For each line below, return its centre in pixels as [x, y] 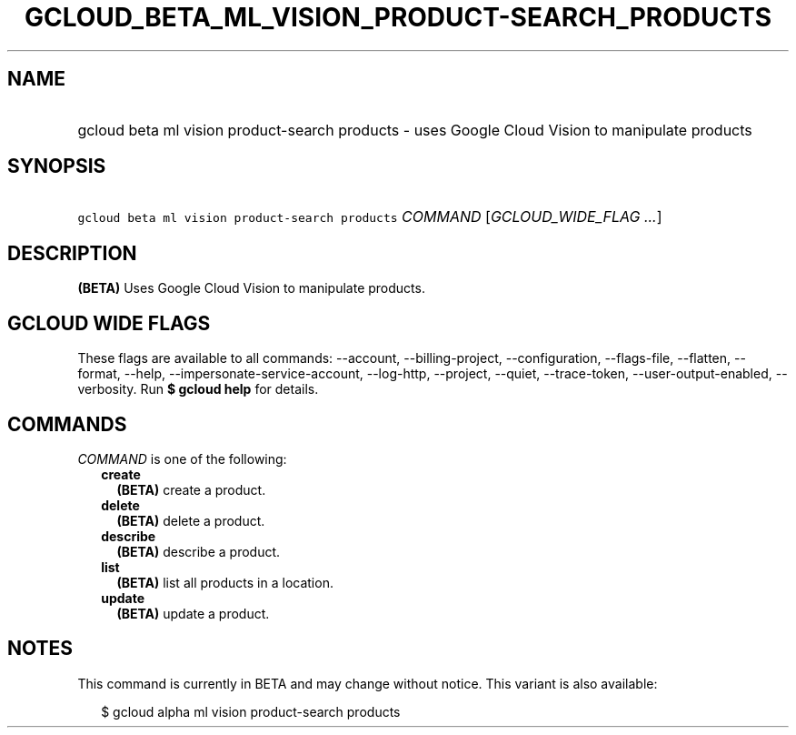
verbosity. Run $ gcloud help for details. [198, 389]
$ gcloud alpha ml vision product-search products [251, 711]
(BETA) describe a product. [199, 551]
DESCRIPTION [72, 253]
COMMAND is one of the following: [182, 458]
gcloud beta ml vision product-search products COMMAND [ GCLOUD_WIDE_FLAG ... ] [370, 217]
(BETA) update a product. [193, 613]
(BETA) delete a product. [191, 520]
